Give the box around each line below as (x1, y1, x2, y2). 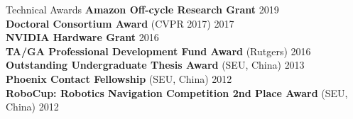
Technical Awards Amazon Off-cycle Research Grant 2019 (6, 2, 279, 16)
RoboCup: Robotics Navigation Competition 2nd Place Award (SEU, (6, 85, 348, 100)
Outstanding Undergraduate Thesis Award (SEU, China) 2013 (6, 57, 305, 72)
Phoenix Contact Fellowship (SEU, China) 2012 (6, 71, 232, 86)
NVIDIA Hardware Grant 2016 (6, 30, 159, 45)
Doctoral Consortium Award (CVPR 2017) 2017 (6, 16, 234, 30)
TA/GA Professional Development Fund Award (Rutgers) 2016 (6, 43, 311, 58)
